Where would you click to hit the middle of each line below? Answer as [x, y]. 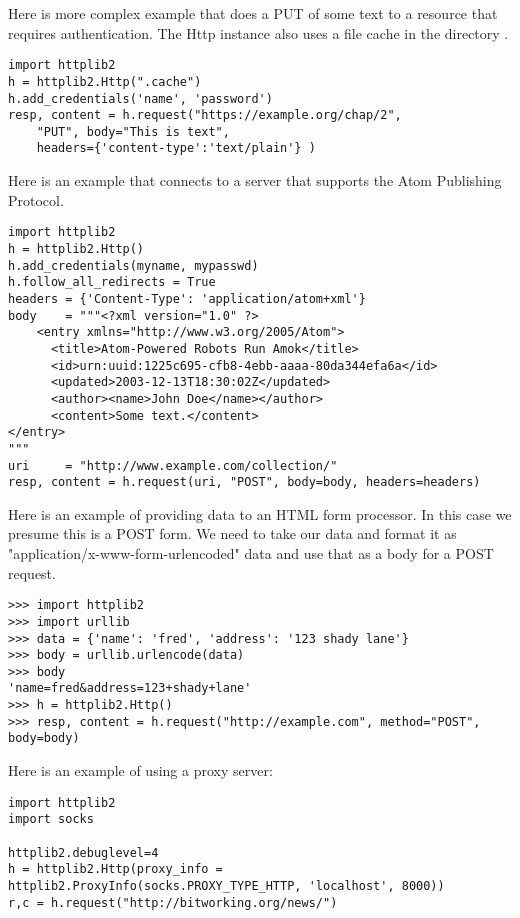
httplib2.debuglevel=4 [83, 852]
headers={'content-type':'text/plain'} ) [176, 148]
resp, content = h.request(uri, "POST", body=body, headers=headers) [244, 482]
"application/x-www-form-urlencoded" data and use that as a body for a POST [251, 553]
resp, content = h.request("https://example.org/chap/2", [205, 115]
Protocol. [36, 199]
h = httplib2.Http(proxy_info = [115, 869]
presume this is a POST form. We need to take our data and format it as [232, 533]
